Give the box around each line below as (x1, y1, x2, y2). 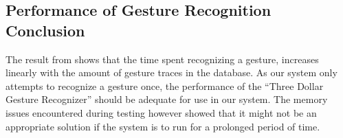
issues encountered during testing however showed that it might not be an (5, 105, 317, 119)
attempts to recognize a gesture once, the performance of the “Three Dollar (5, 78, 324, 93)
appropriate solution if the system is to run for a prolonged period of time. (5, 119, 320, 133)
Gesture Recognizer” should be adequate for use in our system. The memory (5, 92, 328, 106)
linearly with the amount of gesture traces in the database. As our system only (5, 65, 338, 80)
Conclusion (5, 19, 85, 41)
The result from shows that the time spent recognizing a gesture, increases (5, 51, 319, 66)
